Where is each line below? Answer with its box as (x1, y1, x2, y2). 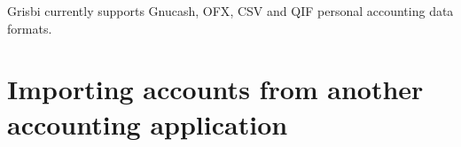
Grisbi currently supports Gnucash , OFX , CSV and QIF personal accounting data (7, 2, 454, 19)
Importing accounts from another (7, 71, 424, 107)
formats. (7, 19, 52, 37)
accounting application (7, 105, 288, 142)
